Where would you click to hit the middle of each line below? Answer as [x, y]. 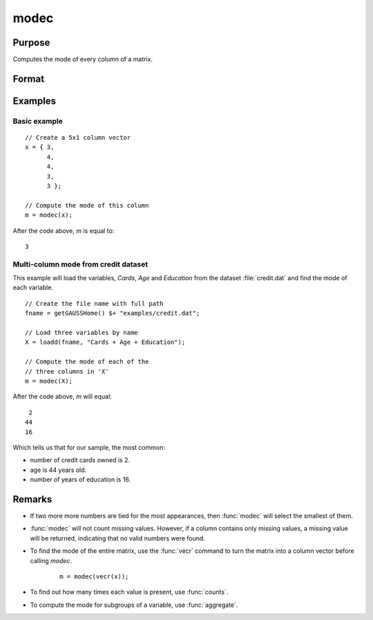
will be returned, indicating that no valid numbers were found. [117, 538]
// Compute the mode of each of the [87, 362]
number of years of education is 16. [80, 480]
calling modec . [51, 560]
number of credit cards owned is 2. [80, 460]
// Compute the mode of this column [87, 205]
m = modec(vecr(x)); [94, 576]
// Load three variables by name [82, 333]
